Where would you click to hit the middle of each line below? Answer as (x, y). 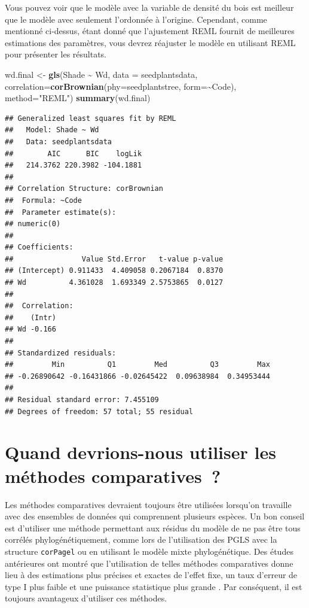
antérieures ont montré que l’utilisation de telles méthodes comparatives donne (149, 563)
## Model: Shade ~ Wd (52, 130)
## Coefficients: (39, 247)
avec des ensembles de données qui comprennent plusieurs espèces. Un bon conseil (155, 516)
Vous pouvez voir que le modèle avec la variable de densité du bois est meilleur (149, 7)
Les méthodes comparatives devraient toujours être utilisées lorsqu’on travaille (148, 504)
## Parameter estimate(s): (61, 212)
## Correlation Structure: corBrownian (84, 189)
